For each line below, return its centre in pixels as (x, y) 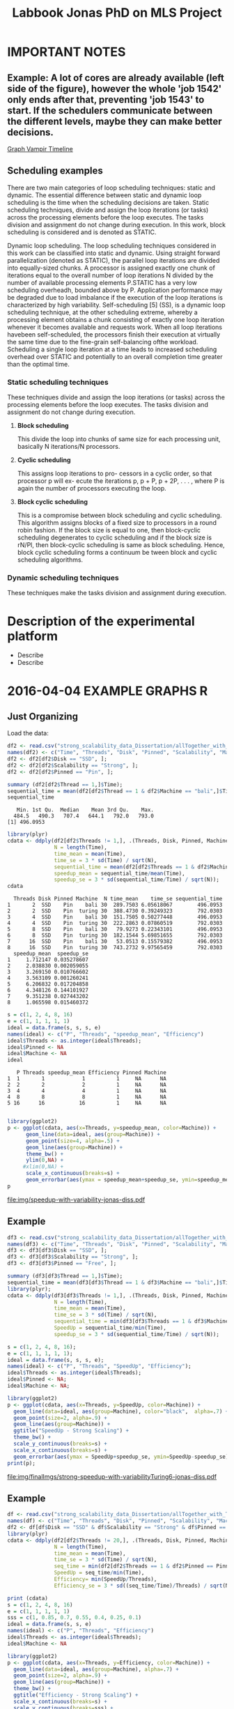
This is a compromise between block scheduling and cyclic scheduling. (119, 515)
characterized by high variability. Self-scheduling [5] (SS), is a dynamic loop (116, 305)
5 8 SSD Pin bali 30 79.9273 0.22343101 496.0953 (115, 929)
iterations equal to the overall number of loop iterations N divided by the (110, 275)
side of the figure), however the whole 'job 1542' (115, 89)
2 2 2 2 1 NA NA (87, 1085)
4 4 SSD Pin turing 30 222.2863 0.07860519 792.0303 (115, 924)
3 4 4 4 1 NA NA (87, 1091)
